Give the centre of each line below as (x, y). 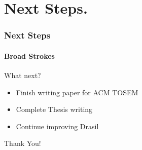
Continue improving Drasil (57, 126)
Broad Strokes (29, 55)
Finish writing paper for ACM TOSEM (77, 92)
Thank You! (23, 143)
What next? (23, 75)
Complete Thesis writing (54, 109)
